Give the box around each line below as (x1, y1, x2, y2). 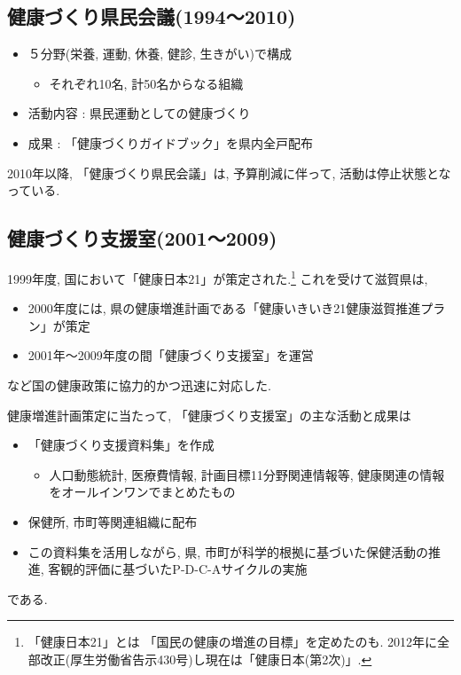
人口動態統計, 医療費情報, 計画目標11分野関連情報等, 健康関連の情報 (49, 465, 445, 483)
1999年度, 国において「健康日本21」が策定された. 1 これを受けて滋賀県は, (7, 266, 428, 287)
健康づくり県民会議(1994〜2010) (7, 3, 296, 30)
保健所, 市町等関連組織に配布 (27, 512, 198, 530)
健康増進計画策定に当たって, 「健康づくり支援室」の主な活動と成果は (7, 405, 411, 424)
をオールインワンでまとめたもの (49, 483, 236, 501)
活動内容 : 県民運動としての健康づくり (27, 104, 251, 122)
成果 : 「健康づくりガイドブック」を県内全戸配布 (27, 133, 314, 152)
